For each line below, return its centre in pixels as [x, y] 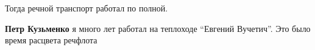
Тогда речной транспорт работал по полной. [87, 8]
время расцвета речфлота [51, 40]
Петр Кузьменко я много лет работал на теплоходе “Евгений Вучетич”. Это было [158, 28]
